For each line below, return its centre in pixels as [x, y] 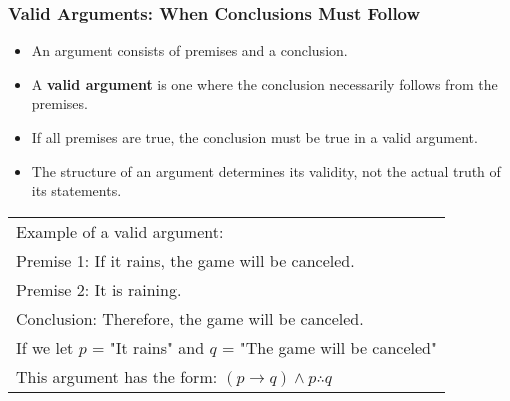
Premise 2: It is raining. [99, 289]
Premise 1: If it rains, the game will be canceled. [185, 260]
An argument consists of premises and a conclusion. [189, 50]
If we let [45, 347]
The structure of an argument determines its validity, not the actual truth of [266, 170]
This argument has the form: [117, 376]
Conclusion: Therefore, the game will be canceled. [190, 318]
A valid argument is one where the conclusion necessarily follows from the [264, 83]
